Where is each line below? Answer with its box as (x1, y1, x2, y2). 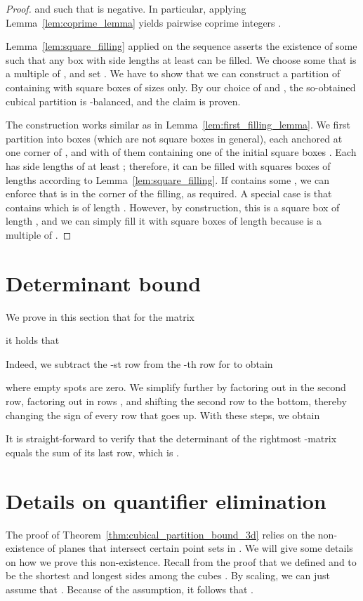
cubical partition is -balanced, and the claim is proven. (6, 93, 241, 108)
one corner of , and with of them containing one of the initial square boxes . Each (6, 145, 357, 159)
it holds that (6, 333, 60, 348)
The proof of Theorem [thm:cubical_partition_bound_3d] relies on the (6, 527, 315, 541)
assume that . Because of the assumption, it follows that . (6, 581, 253, 596)
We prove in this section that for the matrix (6, 309, 194, 324)
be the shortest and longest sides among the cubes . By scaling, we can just (6, 568, 331, 583)
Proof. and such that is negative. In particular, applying (6, 1, 246, 15)
